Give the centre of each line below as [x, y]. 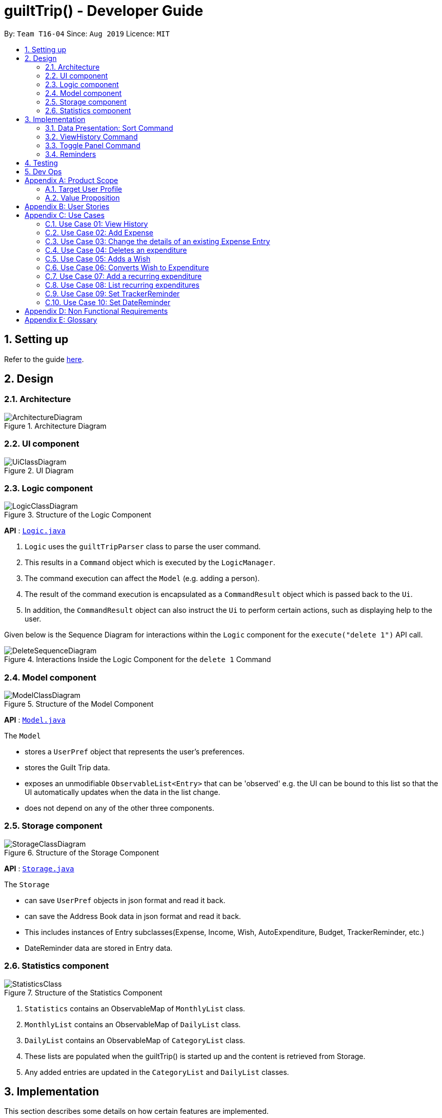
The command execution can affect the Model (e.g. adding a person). [142, 578]
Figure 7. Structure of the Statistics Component [83, 992]
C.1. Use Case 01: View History [97, 224]
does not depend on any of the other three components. [119, 808]
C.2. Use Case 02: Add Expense [99, 232]
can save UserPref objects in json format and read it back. [125, 900]
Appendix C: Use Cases [65, 215]
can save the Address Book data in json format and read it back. [133, 916]
